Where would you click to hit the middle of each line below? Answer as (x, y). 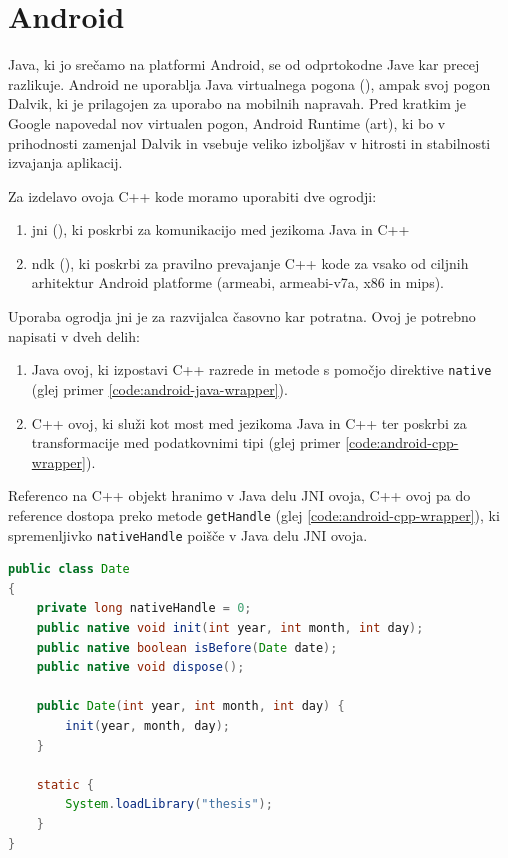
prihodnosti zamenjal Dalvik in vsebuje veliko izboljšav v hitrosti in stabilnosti (249, 142)
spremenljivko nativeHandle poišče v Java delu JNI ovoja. (188, 534)
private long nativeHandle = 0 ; (144, 608)
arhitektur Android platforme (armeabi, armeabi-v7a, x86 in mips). (237, 282)
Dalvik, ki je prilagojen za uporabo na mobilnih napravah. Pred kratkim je (237, 103)
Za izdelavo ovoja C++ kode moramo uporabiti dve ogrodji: (192, 195)
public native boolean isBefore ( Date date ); (187, 647)
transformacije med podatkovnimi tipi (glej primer (186, 442)
